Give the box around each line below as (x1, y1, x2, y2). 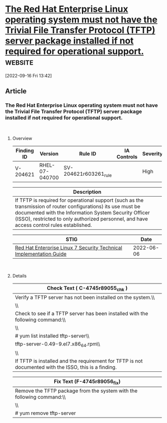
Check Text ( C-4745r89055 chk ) (47, 284, 128, 292)
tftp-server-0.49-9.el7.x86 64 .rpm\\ (14, 340, 100, 348)
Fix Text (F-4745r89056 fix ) (54, 378, 121, 386)
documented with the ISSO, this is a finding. (14, 364, 117, 370)
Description (73, 188, 102, 195)
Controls (116, 153, 138, 160)
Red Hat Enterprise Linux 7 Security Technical (14, 244, 123, 251)
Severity (142, 150, 163, 157)
